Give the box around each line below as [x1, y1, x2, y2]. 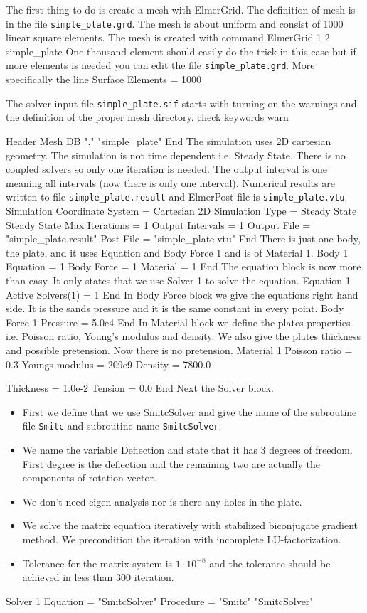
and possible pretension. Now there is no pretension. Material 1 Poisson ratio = [6, 342, 353, 357]
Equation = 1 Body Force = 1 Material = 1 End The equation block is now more [6, 259, 361, 274]
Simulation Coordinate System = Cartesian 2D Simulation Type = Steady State [6, 203, 357, 218]
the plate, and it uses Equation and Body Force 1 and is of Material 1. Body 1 [6, 245, 349, 260]
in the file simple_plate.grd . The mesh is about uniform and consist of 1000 [6, 16, 344, 31]
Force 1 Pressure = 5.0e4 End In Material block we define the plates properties [6, 314, 351, 329]
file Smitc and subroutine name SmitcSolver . [22, 418, 222, 433]
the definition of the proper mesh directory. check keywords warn [6, 110, 289, 124]
